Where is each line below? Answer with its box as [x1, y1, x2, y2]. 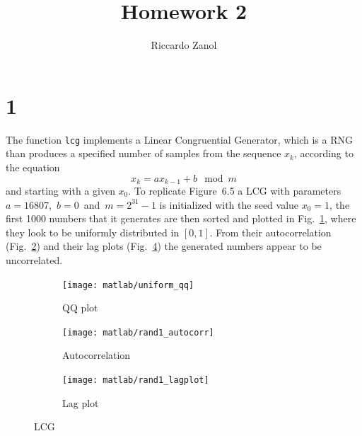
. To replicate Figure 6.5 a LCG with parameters [128, 183, 341, 197]
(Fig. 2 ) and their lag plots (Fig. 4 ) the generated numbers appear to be [6, 239, 322, 253]
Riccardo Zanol [151, 38, 217, 52]
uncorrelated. [6, 252, 63, 267]
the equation [6, 159, 60, 174]
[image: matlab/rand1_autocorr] [62, 327, 214, 338]
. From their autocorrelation [209, 224, 332, 239]
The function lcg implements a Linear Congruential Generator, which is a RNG [6, 132, 353, 147]
